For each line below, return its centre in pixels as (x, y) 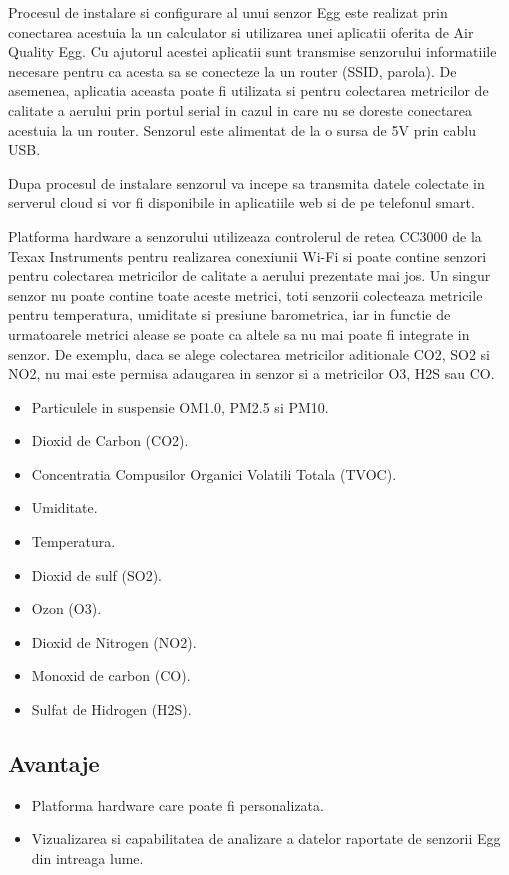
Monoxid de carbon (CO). (111, 675)
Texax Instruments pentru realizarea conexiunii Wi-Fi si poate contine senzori (247, 255)
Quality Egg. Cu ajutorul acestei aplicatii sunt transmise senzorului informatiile (252, 51)
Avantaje (54, 763)
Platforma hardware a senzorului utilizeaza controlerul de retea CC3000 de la (245, 235)
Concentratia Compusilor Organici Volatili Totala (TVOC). (214, 473)
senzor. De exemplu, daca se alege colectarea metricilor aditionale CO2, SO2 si (249, 353)
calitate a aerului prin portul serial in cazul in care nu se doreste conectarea (240, 109)
